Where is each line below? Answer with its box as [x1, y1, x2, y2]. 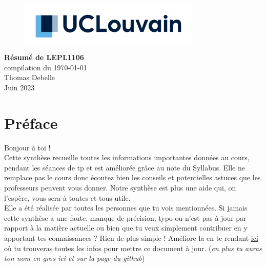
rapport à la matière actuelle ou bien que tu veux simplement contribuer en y [4, 222, 248, 233]
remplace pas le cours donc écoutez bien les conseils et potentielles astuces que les [4, 172, 261, 183]
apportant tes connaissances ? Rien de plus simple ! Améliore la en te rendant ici [4, 233, 258, 243]
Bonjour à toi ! [4, 142, 51, 152]
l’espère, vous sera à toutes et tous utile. [4, 192, 131, 203]
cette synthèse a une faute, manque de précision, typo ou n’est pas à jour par [4, 212, 247, 223]
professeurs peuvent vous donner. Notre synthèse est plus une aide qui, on [4, 182, 236, 193]
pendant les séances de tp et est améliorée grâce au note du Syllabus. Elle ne [4, 162, 245, 173]
